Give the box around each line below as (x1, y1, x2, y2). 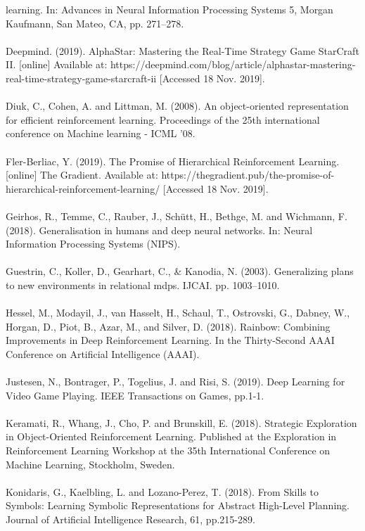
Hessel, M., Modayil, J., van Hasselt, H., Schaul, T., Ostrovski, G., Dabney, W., (6, 305, 350, 320)
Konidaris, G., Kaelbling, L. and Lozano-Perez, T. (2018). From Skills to (6, 484, 319, 499)
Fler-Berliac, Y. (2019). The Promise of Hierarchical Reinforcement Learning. (6, 153, 340, 168)
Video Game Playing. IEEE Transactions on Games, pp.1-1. (6, 388, 264, 402)
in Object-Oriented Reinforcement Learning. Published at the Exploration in (6, 429, 337, 444)
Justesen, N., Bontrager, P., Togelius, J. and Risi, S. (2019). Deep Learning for (6, 374, 345, 389)
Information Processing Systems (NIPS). (6, 236, 181, 251)
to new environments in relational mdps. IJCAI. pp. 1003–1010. (6, 277, 280, 292)
